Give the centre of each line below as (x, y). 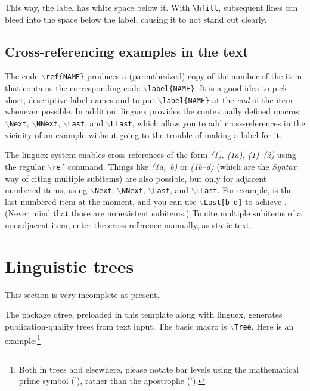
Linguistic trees (69, 266)
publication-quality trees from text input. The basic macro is (116, 326)
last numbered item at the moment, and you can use (101, 201)
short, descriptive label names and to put (80, 99)
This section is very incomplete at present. (82, 294)
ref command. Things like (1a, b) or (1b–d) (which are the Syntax (174, 166)
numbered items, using (46, 190)
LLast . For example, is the (244, 190)
